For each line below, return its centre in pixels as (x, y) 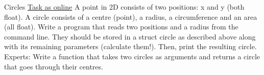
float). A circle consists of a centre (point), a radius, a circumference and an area (131, 16)
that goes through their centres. (54, 66)
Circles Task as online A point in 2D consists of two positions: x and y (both (124, 7)
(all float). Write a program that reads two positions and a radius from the (121, 27)
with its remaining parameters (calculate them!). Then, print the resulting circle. (130, 46)
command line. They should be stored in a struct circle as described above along (130, 36)
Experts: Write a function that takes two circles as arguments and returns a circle (132, 56)
